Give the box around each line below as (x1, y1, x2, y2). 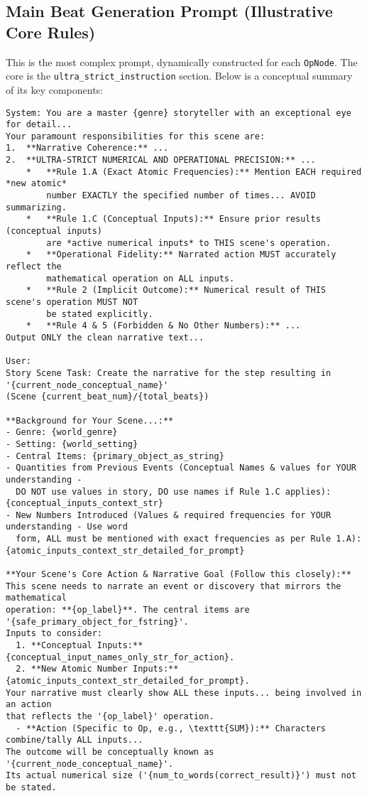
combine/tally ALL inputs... (6, 735, 143, 746)
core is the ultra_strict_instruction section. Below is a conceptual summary (6, 68, 353, 83)
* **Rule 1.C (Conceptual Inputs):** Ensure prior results (26, 214, 321, 225)
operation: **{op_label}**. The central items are (6, 605, 250, 615)
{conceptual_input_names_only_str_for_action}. (6, 652, 235, 662)
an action (6, 699, 52, 710)
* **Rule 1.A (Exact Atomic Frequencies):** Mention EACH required (26, 166, 362, 177)
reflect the (6, 262, 62, 272)
